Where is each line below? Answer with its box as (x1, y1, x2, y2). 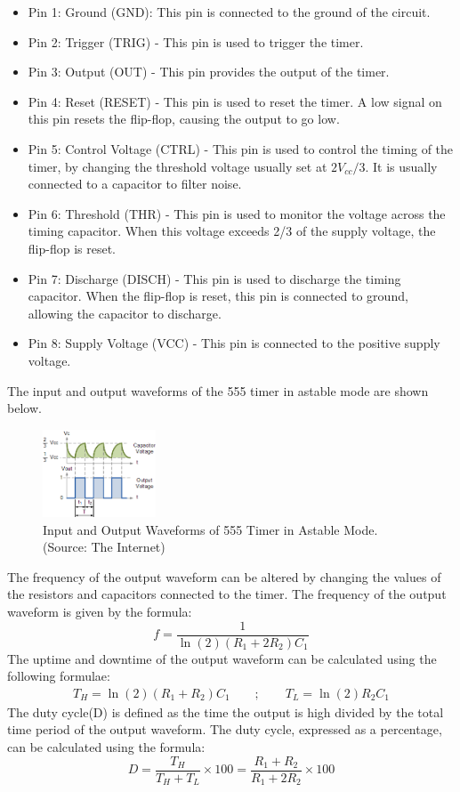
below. (7, 399, 42, 417)
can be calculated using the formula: (7, 738, 206, 756)
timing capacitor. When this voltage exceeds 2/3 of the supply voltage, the (28, 222, 436, 240)
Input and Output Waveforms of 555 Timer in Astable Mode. (43, 520, 378, 538)
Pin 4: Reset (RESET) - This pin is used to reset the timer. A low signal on (28, 92, 442, 110)
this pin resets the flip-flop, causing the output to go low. (28, 109, 340, 128)
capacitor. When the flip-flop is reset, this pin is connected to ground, (28, 287, 408, 305)
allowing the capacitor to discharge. (28, 303, 222, 322)
